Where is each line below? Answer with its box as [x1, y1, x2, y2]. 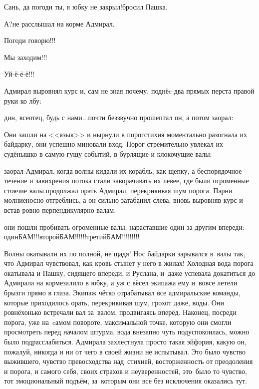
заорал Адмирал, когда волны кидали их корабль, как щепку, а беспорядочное [4, 165, 242, 176]
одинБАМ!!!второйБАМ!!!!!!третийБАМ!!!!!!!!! [4, 231, 140, 242]
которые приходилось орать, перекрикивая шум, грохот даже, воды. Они [4, 297, 224, 307]
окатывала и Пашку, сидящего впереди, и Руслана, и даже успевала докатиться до [4, 267, 256, 278]
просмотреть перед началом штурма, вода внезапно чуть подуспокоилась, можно [4, 326, 250, 337]
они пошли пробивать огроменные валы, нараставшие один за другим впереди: [4, 221, 245, 232]
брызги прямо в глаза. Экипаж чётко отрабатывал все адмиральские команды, [4, 287, 241, 298]
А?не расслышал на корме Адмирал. [4, 18, 115, 29]
